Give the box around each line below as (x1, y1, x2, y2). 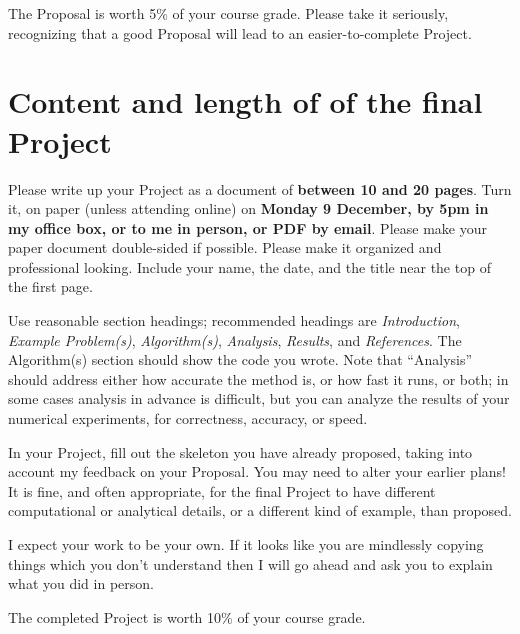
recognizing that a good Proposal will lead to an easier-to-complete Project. (8, 22, 472, 43)
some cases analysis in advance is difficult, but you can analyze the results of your (8, 388, 510, 409)
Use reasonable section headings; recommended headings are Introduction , (8, 310, 460, 331)
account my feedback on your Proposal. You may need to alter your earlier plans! (8, 461, 506, 482)
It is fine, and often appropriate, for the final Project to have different (8, 480, 436, 501)
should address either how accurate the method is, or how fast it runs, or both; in (8, 368, 509, 389)
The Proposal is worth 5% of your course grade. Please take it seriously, (8, 3, 449, 23)
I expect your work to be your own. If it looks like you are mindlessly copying (8, 534, 484, 554)
